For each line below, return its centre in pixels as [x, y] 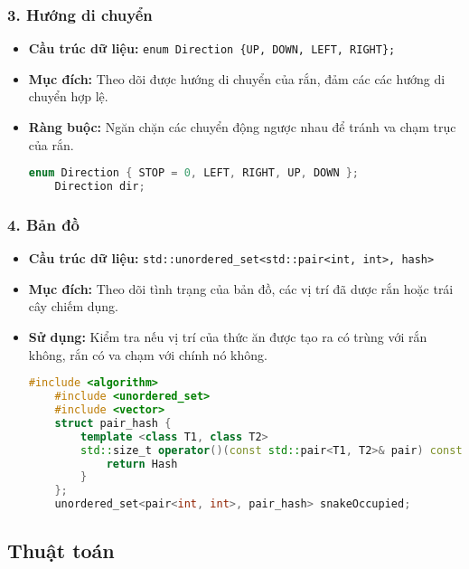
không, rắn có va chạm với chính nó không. [148, 354]
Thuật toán [61, 550]
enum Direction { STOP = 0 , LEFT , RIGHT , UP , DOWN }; [194, 173]
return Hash [142, 464]
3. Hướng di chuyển [80, 14]
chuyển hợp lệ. [68, 96]
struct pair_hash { [113, 423]
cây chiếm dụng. [73, 306]
